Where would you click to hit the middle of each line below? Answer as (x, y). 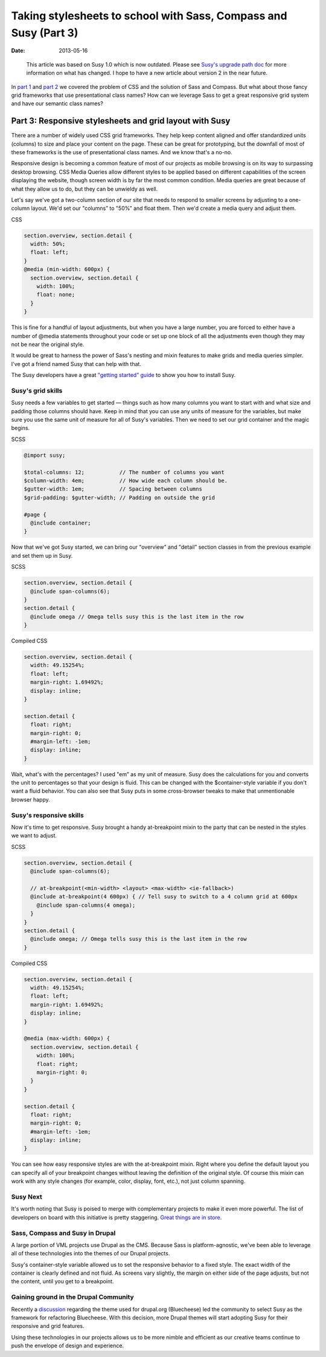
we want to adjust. (34, 835)
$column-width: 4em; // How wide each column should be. (126, 481)
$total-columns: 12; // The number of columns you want (124, 472)
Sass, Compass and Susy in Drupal (63, 1233)
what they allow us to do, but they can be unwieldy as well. (85, 189)
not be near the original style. (48, 344)
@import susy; (45, 455)
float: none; (56, 295)
